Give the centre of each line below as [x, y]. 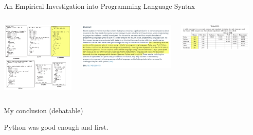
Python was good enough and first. [56, 127]
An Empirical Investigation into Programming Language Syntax [99, 6]
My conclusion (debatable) [44, 110]
